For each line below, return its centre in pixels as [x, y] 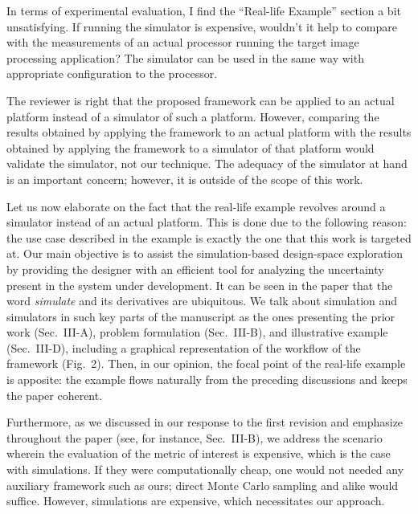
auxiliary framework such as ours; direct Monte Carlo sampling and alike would [203, 485]
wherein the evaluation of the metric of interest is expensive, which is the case [199, 453]
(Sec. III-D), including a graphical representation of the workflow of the [184, 347]
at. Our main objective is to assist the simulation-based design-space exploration [205, 253]
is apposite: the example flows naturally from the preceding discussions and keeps [207, 379]
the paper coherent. [55, 395]
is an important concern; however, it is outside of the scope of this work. [185, 179]
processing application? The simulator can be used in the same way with [185, 57]
